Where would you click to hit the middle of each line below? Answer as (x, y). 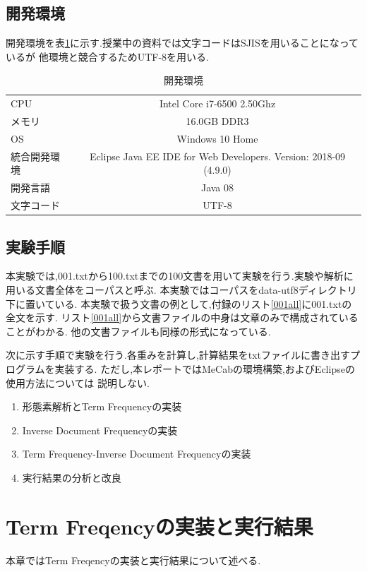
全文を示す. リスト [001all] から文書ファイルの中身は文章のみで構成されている (182, 317)
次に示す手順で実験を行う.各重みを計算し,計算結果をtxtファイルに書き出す (178, 355)
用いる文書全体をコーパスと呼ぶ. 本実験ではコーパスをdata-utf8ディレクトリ (181, 289)
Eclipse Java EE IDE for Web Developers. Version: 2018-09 (217, 156)
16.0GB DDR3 (217, 121)
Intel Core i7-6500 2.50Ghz (217, 103)
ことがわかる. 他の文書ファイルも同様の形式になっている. (138, 331)
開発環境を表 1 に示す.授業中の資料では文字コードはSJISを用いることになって (182, 43)
